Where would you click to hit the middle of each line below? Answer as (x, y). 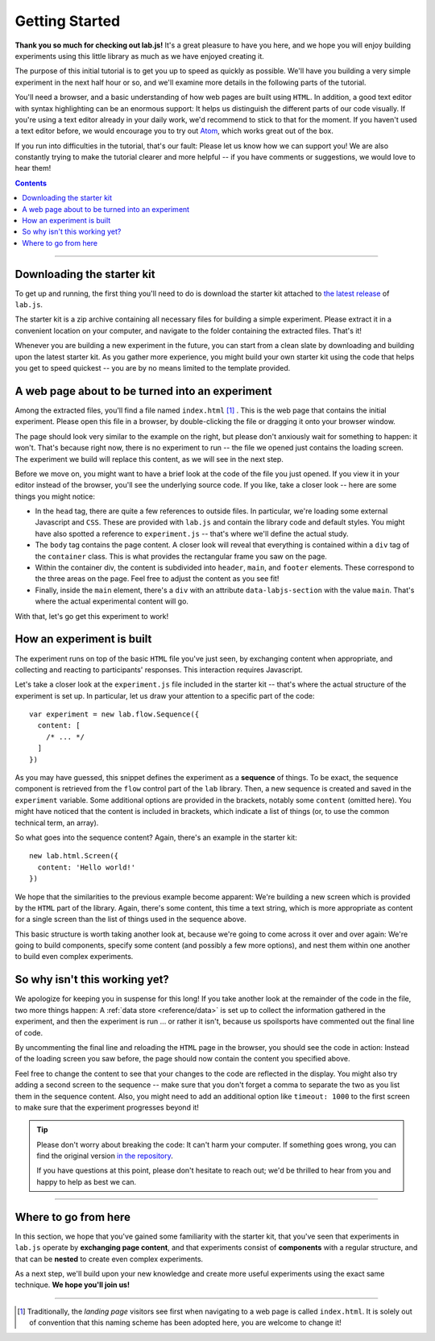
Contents (31, 183)
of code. (29, 1032)
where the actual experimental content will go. (112, 601)
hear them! (33, 168)
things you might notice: (55, 496)
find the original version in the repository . (105, 1156)
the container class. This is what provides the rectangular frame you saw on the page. (181, 556)
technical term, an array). (57, 823)
